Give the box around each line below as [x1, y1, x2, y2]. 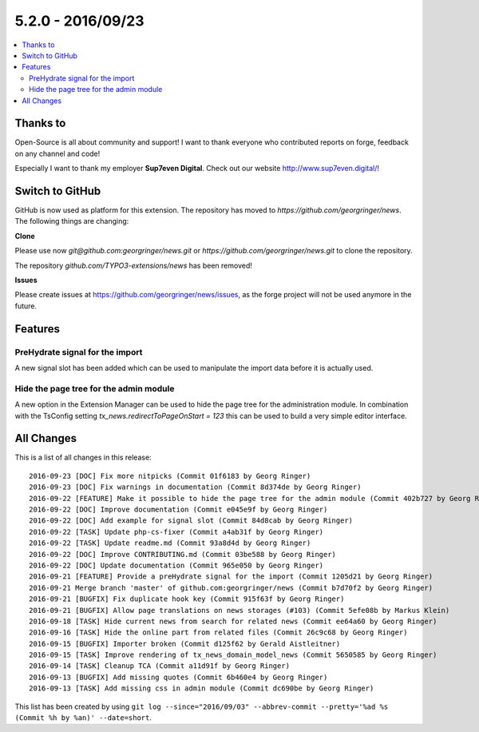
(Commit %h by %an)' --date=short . [14, 713, 152, 722]
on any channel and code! [14, 149, 101, 158]
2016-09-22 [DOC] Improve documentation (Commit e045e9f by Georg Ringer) [29, 504, 328, 514]
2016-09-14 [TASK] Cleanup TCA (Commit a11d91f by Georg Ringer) [29, 662, 291, 670]
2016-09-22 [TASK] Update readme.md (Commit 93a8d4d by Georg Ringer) [29, 539, 311, 547]
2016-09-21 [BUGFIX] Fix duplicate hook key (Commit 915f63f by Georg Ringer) [29, 595, 345, 603]
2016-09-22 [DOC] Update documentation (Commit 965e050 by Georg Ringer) [29, 560, 324, 570]
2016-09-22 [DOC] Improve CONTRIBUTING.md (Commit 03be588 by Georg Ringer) [29, 550, 337, 559]
